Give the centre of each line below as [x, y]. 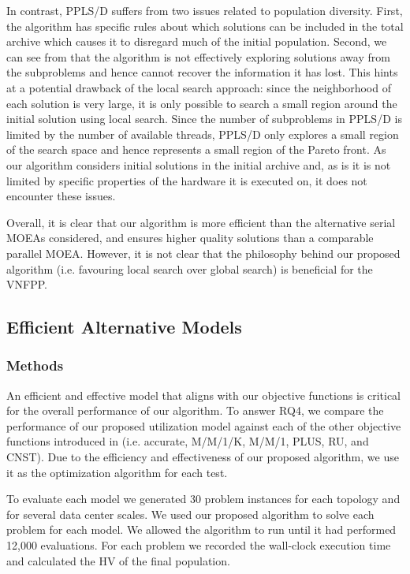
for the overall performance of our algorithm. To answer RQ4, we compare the [195, 410]
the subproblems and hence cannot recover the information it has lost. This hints [202, 72]
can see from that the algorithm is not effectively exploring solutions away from [198, 56]
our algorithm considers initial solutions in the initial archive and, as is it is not [199, 164]
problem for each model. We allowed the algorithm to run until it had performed [201, 529]
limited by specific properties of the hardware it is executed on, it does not [187, 180]
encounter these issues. [61, 196]
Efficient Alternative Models [124, 327]
